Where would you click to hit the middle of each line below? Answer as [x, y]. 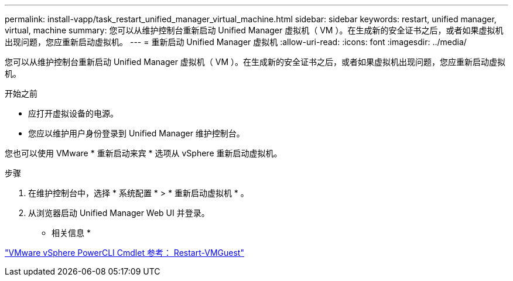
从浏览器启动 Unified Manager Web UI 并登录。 [119, 213]
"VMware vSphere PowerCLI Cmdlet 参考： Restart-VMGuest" [124, 253]
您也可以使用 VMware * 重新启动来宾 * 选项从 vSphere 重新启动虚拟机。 [143, 153]
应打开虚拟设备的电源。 [73, 113]
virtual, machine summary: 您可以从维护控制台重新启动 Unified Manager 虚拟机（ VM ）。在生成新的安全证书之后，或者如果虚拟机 [254, 30]
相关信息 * [71, 233]
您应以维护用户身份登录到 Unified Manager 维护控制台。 [136, 133]
